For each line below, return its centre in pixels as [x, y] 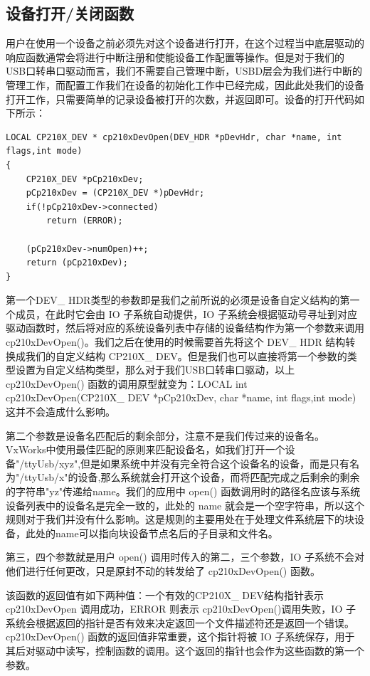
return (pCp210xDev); [77, 263]
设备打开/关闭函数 [70, 13]
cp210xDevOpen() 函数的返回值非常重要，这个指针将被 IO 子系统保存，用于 [180, 637]
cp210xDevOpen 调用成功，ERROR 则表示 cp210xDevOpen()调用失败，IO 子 [181, 609]
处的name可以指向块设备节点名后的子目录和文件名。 [157, 533]
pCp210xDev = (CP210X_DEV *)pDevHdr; [115, 193]
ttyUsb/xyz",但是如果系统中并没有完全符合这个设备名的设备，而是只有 [187, 463]
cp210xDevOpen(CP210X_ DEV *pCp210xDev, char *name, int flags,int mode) [181, 397]
